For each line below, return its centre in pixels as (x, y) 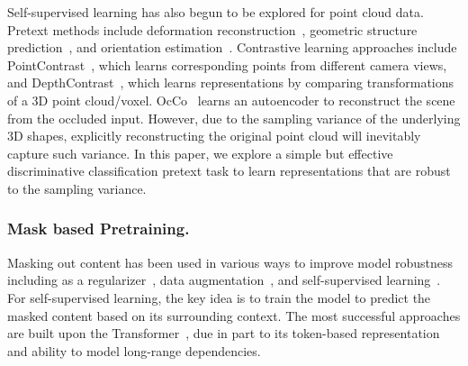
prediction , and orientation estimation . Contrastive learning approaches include (232, 47)
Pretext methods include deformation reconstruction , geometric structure (212, 29)
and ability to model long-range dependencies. (134, 350)
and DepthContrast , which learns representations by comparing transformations (231, 82)
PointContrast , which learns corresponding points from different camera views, (227, 64)
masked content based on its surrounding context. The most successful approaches (234, 315)
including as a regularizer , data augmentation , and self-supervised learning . (224, 280)
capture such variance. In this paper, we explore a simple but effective (200, 153)
